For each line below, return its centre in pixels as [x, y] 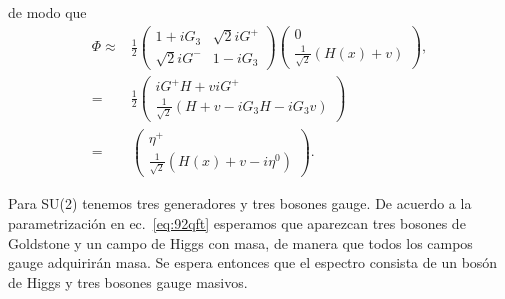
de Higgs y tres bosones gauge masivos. [128, 281]
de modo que [47, 12]
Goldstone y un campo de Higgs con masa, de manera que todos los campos [240, 242]
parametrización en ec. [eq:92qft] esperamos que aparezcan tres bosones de [237, 222]
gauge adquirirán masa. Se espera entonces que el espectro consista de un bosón [253, 262]
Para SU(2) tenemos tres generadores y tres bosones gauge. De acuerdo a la [240, 203]
